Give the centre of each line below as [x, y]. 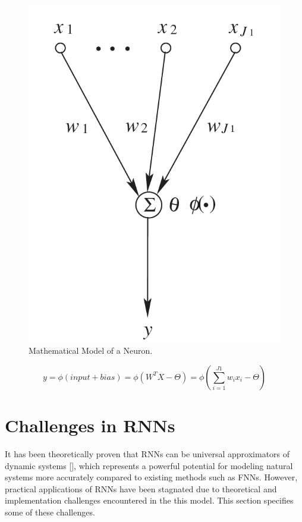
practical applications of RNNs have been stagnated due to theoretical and [141, 488]
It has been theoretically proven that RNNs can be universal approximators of [147, 454]
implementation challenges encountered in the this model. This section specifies [149, 500]
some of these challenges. [50, 512]
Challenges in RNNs [90, 425]
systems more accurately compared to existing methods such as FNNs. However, [151, 477]
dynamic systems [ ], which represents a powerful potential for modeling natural [149, 465]
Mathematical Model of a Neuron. [91, 350]
